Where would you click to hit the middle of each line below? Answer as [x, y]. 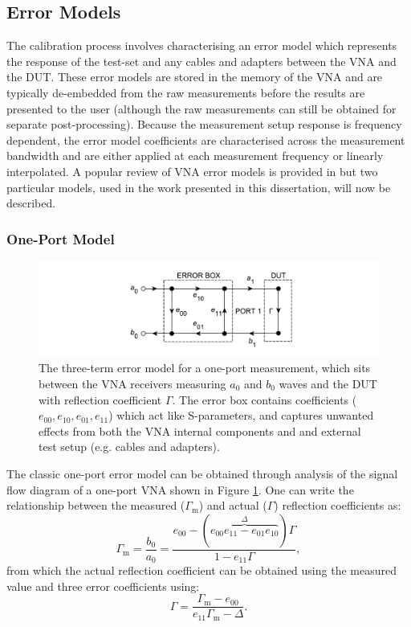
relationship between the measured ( [96, 505]
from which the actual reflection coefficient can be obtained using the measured [201, 570]
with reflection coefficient [100, 399]
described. [31, 203]
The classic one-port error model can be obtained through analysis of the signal [202, 473]
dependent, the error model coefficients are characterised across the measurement [206, 139]
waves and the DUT [328, 383]
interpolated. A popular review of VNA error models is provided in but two [192, 171]
